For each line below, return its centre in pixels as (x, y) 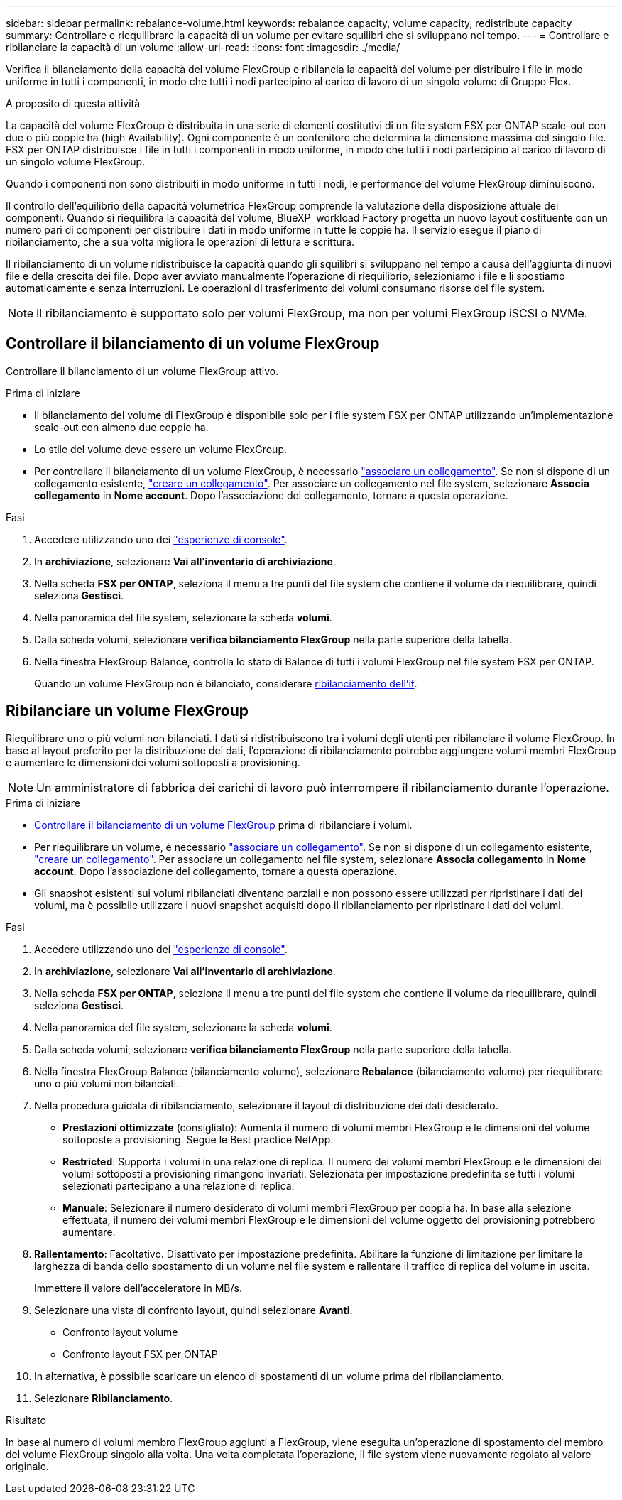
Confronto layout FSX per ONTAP (140, 1354)
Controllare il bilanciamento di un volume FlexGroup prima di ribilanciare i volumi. (223, 825)
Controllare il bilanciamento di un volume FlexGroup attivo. (142, 371)
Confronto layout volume (120, 1332)
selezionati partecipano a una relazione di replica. (179, 1185)
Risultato (26, 1420)
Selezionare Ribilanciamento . (104, 1398)
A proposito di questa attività (73, 103)
